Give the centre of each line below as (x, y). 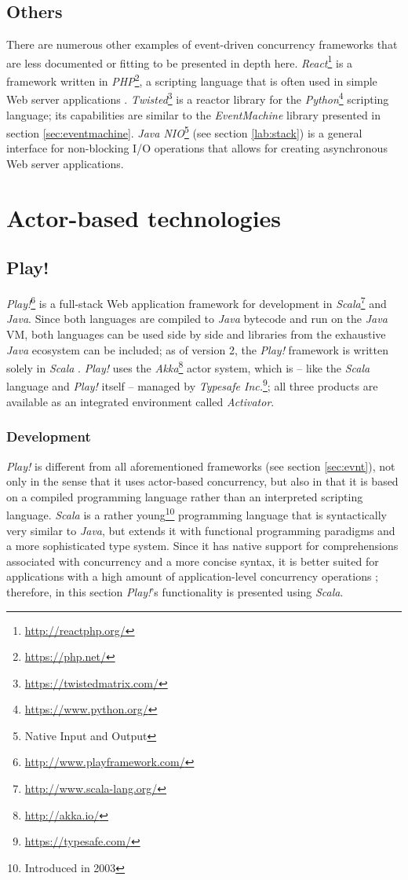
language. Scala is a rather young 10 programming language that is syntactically (197, 513)
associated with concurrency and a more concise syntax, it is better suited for (193, 561)
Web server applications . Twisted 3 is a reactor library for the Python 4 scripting (198, 98)
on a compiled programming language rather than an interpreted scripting (185, 496)
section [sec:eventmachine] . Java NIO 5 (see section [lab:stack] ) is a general (184, 132)
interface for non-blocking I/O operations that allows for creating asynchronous (197, 148)
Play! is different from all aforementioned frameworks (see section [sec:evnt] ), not (201, 466)
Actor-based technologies (144, 217)
